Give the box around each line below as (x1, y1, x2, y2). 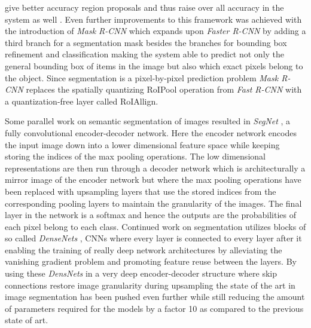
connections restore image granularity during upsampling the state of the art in (5, 278, 295, 291)
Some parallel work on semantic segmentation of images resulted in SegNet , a (5, 115, 291, 127)
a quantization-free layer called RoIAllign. (5, 94, 158, 107)
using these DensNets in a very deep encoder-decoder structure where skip (5, 267, 278, 280)
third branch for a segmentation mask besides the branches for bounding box (5, 36, 287, 48)
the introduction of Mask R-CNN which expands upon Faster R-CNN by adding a (5, 24, 306, 37)
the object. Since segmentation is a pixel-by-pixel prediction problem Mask (5, 71, 279, 84)
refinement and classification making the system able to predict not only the (5, 48, 285, 60)
